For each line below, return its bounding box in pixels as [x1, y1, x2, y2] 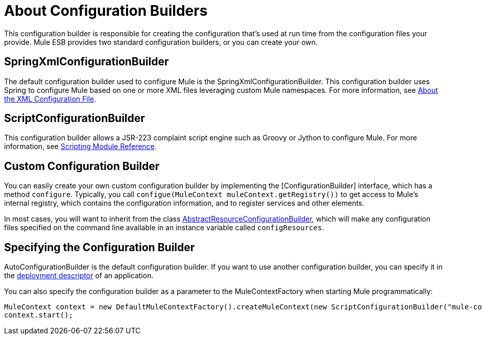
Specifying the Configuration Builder [4, 240, 195, 254]
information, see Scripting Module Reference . [4, 142, 157, 151]
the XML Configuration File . [4, 94, 97, 103]
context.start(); [4, 311, 73, 320]
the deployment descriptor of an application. [4, 271, 154, 280]
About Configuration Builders [4, 2, 208, 19]
